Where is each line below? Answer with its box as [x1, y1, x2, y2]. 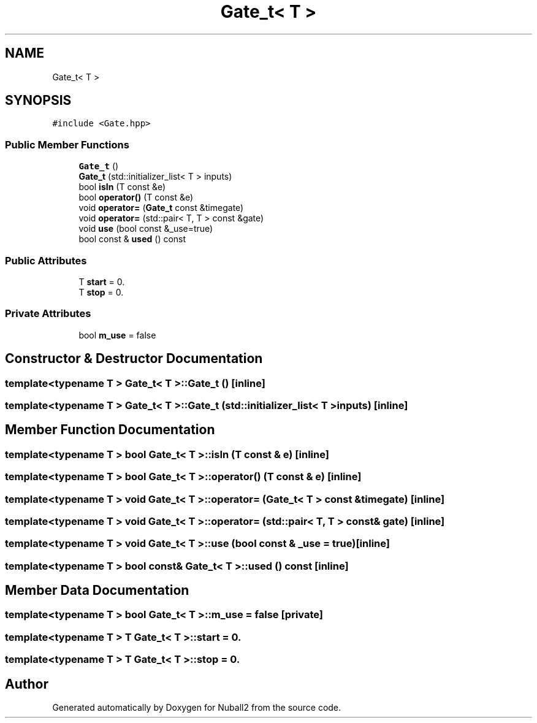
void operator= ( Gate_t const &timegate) [78, 202, 244, 213]
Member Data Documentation [5, 583, 189, 599]
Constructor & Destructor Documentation [5, 351, 263, 367]
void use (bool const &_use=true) [78, 223, 213, 234]
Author [5, 676, 48, 692]
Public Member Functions [5, 138, 129, 151]
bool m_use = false [78, 329, 156, 340]
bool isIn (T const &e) [78, 182, 166, 193]
